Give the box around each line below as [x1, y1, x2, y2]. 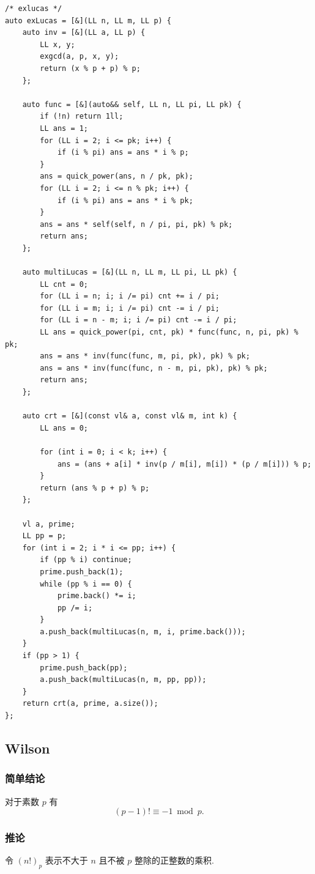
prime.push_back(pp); [40, 663, 128, 672]
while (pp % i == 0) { [40, 579, 132, 588]
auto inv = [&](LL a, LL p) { [22, 28, 146, 37]
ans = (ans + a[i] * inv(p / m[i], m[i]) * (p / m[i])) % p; [57, 459, 312, 468]
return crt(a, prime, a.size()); [22, 699, 158, 708]
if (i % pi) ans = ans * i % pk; [57, 196, 193, 205]
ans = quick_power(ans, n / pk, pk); [40, 172, 193, 181]
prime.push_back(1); [40, 567, 124, 576]
